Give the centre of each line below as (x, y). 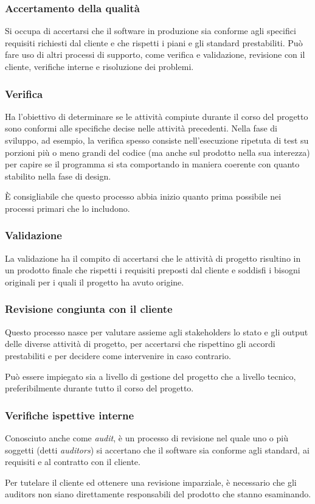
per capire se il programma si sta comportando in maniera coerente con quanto (152, 164)
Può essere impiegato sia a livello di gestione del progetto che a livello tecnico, (151, 376)
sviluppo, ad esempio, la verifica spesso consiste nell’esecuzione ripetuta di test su (157, 140)
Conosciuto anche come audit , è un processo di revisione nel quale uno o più (147, 437)
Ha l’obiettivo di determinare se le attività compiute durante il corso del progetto (157, 116)
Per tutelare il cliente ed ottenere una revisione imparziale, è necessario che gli (151, 482)
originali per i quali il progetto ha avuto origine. (95, 282)
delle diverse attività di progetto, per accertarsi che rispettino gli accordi (140, 344)
